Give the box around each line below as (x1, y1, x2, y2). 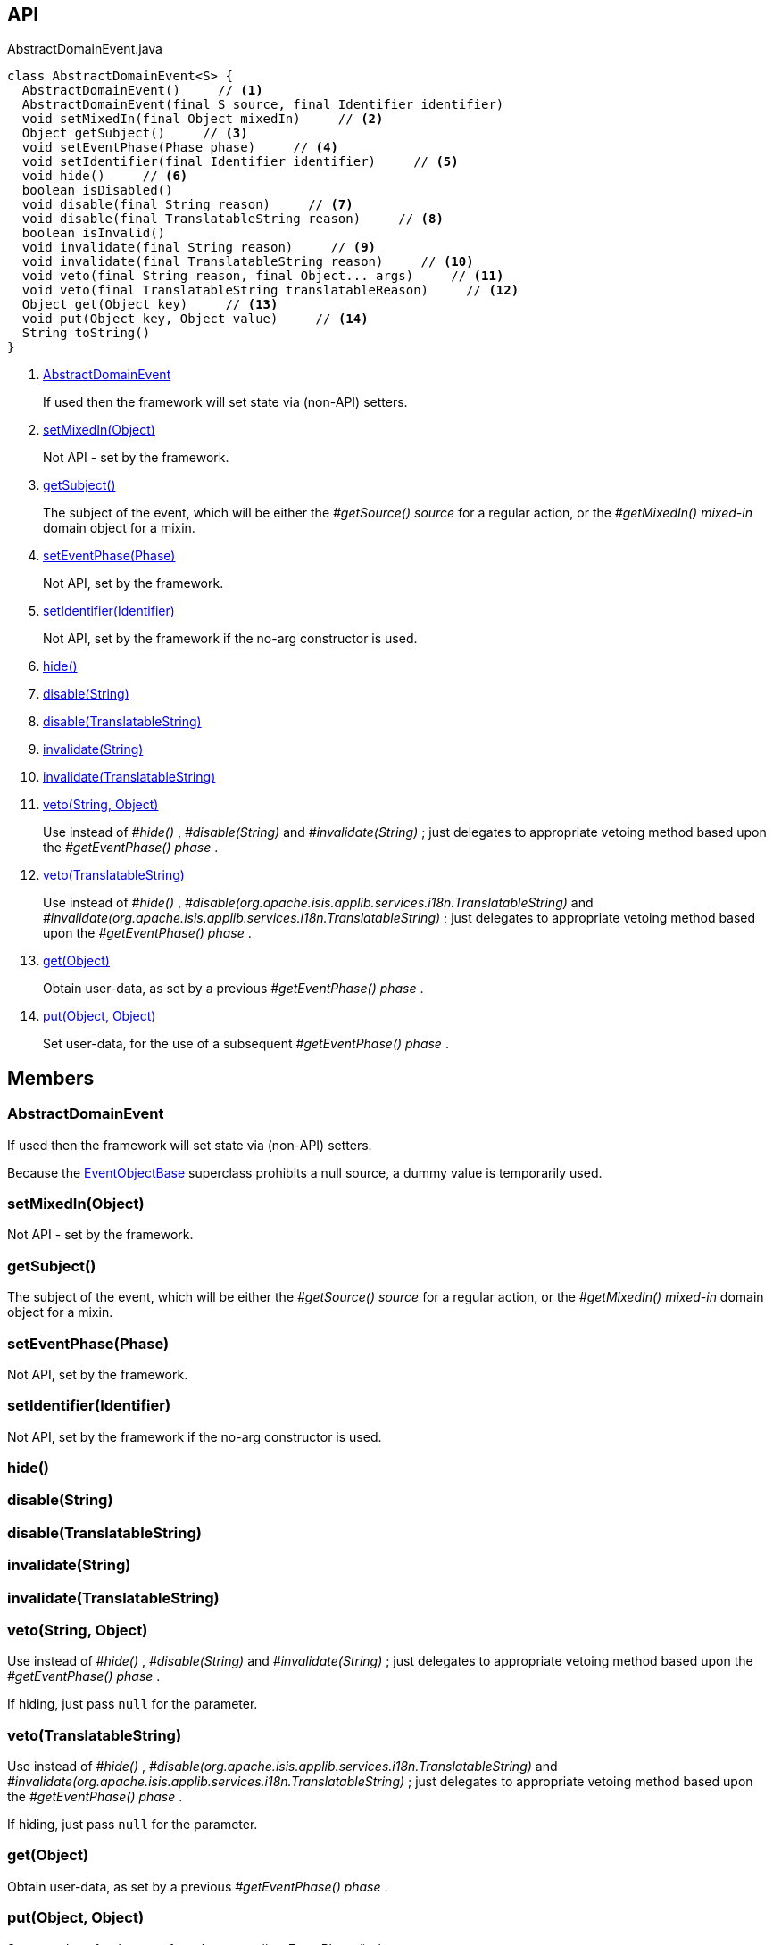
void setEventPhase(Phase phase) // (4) (21, 140, 338, 155)
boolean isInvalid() (21, 226, 166, 241)
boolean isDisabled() (21, 183, 173, 198)
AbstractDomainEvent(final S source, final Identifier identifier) (21, 97, 504, 112)
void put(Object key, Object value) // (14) (21, 311, 369, 327)
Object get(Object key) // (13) (21, 297, 278, 312)
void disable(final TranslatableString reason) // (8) (21, 211, 444, 227)
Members (7, 1066, 95, 1089)
